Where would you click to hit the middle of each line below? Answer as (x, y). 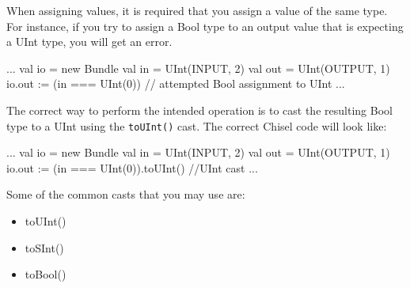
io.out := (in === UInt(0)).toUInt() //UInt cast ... (132, 167)
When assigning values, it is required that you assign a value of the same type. (197, 10)
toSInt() (44, 247)
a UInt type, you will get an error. (89, 42)
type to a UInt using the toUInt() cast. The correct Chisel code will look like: (197, 125)
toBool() (46, 274)
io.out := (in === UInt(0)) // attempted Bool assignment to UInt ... (176, 83)
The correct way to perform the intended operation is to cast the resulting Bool (199, 110)
